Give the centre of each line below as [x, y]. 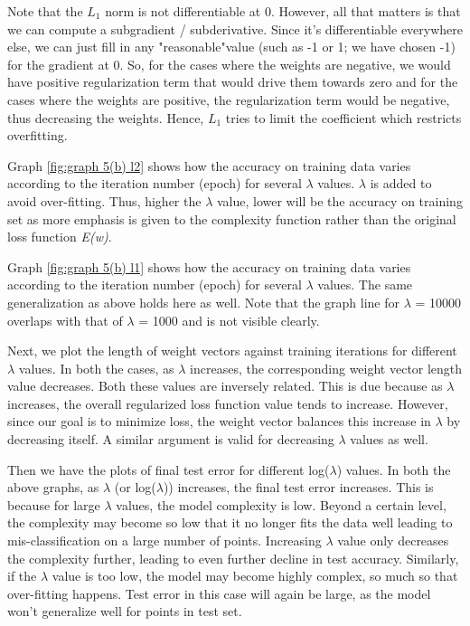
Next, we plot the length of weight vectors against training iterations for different [232, 351]
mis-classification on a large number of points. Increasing [164, 541]
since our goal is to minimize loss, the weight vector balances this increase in [219, 421]
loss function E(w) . [60, 237]
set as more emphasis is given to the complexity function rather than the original [232, 218]
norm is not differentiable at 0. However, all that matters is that [283, 11]
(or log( [135, 487]
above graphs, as [53, 487]
